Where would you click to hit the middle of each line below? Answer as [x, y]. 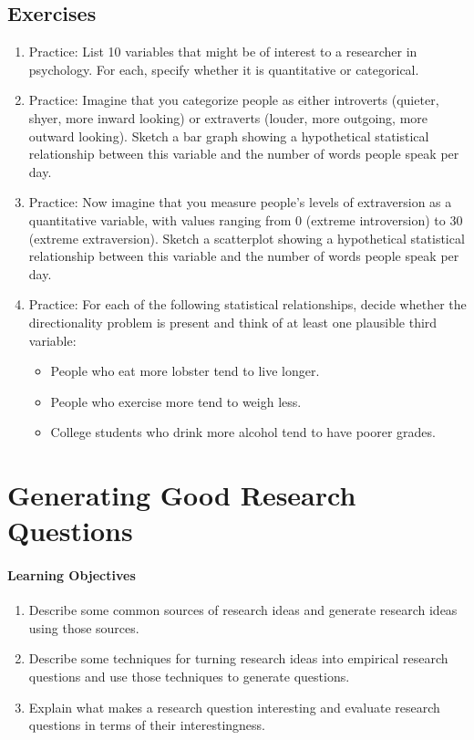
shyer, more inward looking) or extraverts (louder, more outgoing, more [228, 117]
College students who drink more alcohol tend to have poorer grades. [243, 432]
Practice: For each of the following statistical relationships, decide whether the [247, 304]
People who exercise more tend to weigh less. [176, 401]
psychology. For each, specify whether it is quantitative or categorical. [224, 69]
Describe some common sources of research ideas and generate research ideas [243, 610]
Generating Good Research [182, 495]
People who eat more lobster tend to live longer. [185, 371]
